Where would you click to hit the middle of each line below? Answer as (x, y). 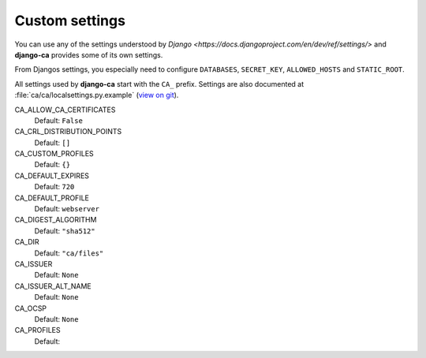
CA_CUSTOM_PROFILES (54, 154)
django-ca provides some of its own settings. (89, 54)
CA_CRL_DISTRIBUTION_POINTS (68, 132)
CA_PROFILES (37, 330)
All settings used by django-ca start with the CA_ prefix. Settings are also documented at (159, 84)
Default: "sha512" (65, 231)
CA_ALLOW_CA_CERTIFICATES (65, 110)
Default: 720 (54, 187)
